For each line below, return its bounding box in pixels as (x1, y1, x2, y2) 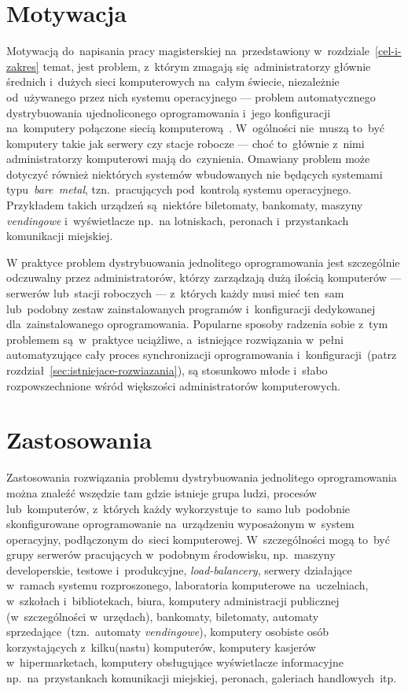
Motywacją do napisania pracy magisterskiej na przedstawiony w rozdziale (6, 42, 370, 59)
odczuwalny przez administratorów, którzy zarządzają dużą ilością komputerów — (6, 269, 402, 286)
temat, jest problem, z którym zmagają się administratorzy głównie (42, 57, 371, 74)
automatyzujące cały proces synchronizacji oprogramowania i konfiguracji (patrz (6, 346, 397, 363)
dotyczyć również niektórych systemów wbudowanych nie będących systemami (6, 165, 383, 182)
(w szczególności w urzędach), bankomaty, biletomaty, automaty (6, 608, 319, 624)
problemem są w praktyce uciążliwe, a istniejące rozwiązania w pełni (6, 331, 344, 347)
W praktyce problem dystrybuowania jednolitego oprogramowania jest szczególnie (6, 253, 400, 270)
